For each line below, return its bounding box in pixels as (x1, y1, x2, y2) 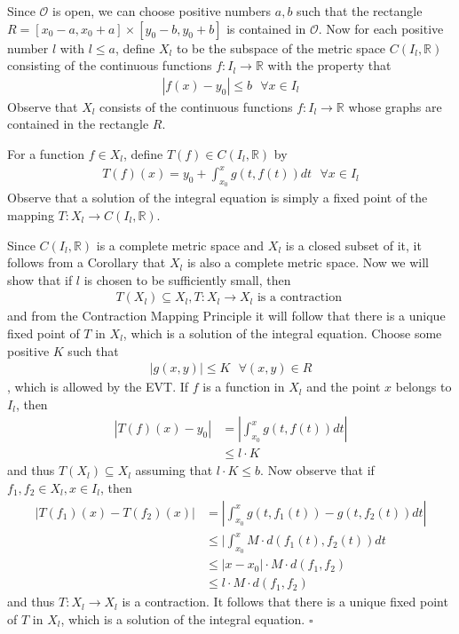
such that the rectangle (297, 2, 423, 20)
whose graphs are (348, 97, 442, 115)
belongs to (395, 377, 452, 396)
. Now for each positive (318, 19, 444, 37)
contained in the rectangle (7, 115, 149, 133)
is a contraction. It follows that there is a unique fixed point (122, 592, 448, 611)
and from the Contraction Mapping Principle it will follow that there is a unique (7, 306, 446, 325)
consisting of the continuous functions (7, 56, 212, 75)
